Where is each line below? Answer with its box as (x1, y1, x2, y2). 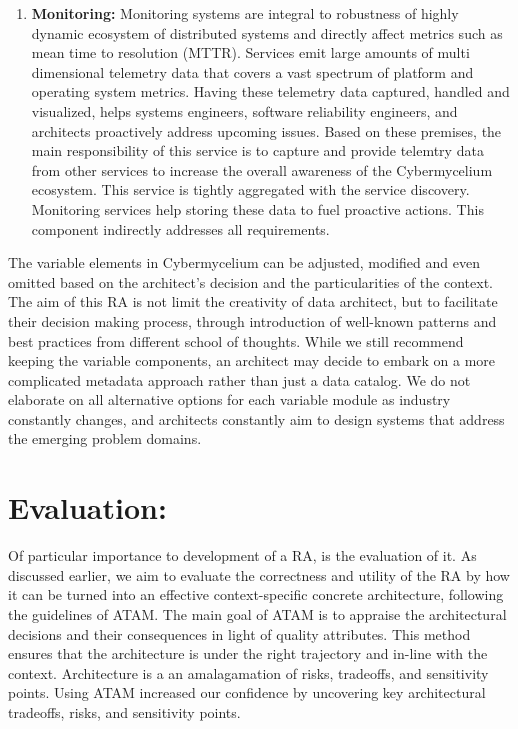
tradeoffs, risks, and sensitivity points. (8, 701, 241, 722)
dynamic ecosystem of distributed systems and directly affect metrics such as (31, 22, 503, 43)
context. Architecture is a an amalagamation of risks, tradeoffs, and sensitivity (8, 662, 489, 683)
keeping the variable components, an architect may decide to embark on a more (8, 350, 496, 371)
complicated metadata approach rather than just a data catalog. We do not (8, 369, 471, 390)
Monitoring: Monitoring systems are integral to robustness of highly (31, 3, 459, 23)
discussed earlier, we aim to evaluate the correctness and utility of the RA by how (8, 564, 510, 585)
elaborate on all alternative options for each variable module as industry (8, 389, 451, 410)
